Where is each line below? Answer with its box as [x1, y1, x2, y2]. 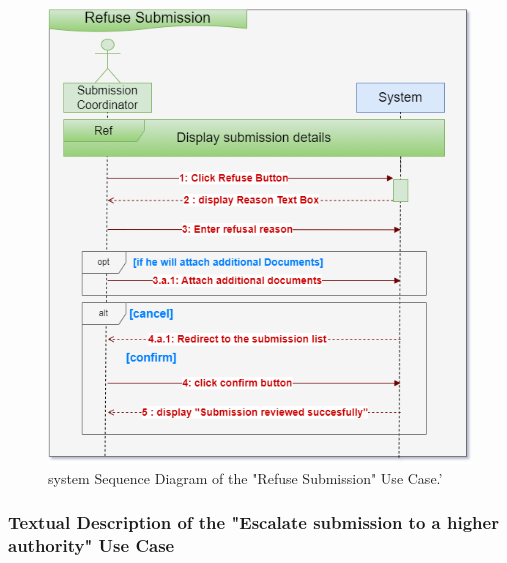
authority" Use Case [8, 533, 175, 558]
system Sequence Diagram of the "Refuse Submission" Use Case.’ [48, 467, 443, 488]
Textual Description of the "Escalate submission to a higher [8, 510, 499, 535]
